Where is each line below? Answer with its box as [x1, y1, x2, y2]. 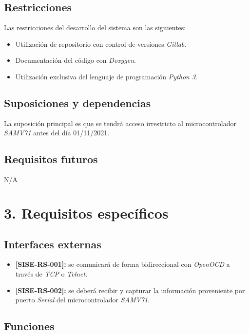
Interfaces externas [4, 236, 101, 251]
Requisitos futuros [4, 151, 98, 167]
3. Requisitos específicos [4, 203, 169, 223]
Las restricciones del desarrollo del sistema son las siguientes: [4, 22, 186, 33]
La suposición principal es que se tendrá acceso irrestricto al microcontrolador [4, 118, 236, 128]
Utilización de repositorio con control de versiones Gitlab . [15, 38, 187, 49]
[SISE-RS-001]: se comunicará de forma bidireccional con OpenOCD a [15, 259, 230, 269]
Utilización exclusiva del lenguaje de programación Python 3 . [15, 71, 197, 81]
